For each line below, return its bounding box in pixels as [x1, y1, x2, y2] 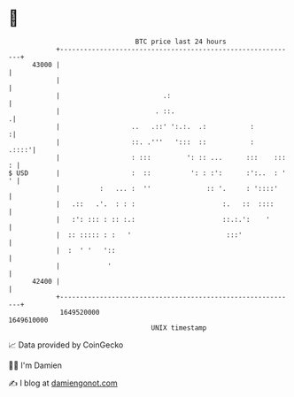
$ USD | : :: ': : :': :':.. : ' [8, 168, 287, 178]
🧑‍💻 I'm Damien [8, 360, 63, 370]
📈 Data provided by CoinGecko [8, 340, 124, 350]
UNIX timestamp [151, 323, 207, 332]
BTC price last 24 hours [135, 37, 227, 46]
